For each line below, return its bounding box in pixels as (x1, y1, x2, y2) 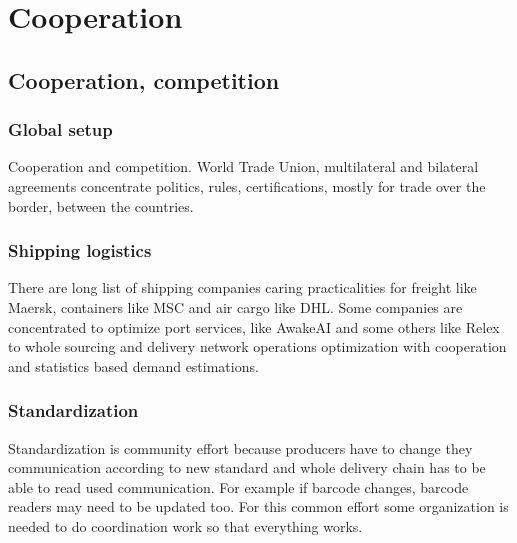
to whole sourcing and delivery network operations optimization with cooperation (8, 336, 507, 357)
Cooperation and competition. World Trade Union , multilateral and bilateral (8, 156, 479, 177)
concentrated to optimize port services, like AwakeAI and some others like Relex (8, 316, 500, 337)
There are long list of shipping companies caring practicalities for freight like (8, 277, 477, 298)
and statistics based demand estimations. (8, 355, 259, 376)
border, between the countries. (8, 195, 194, 216)
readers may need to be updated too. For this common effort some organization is (8, 496, 509, 517)
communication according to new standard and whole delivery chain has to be (8, 457, 486, 478)
